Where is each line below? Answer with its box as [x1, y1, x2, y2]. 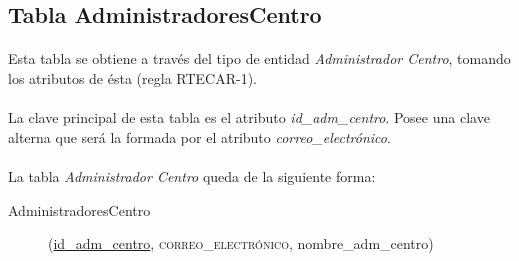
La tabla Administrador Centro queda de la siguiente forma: [8, 165, 376, 186]
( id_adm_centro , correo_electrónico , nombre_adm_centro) [48, 233, 434, 254]
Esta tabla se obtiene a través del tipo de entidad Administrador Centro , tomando [8, 48, 511, 69]
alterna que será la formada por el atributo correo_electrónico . [8, 126, 391, 147]
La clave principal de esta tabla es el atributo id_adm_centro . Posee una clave [8, 107, 490, 128]
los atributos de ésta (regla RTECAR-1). [8, 67, 257, 88]
